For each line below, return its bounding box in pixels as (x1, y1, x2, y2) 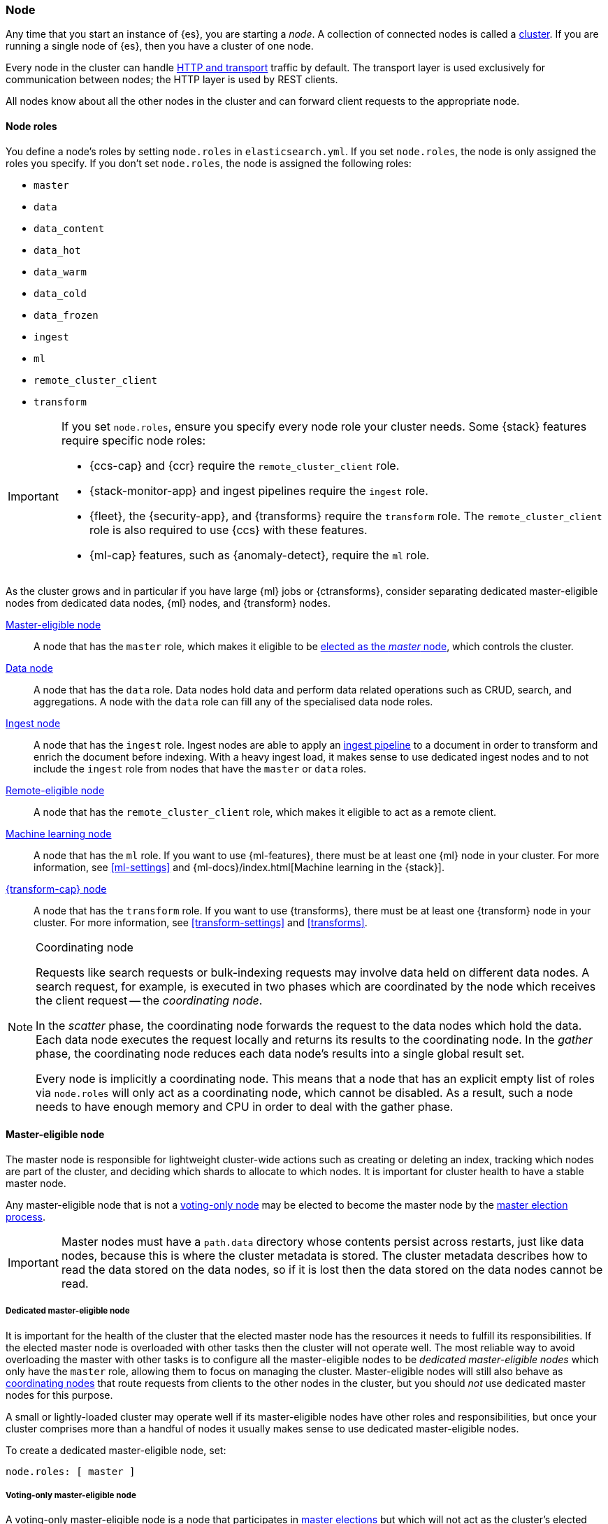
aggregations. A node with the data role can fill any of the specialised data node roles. (34, 695, 433, 707)
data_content (34, 222, 105, 234)
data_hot (34, 244, 81, 256)
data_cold (34, 287, 87, 299)
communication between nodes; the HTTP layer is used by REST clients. (6, 73, 338, 86)
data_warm (34, 266, 87, 278)
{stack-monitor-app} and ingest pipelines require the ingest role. (89, 483, 428, 498)
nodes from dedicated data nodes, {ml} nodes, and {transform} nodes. (6, 596, 331, 609)
